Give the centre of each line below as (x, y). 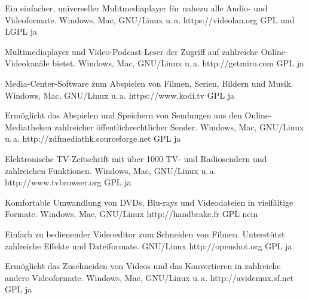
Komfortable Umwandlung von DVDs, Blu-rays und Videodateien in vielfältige (149, 202)
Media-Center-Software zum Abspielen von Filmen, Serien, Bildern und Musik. (149, 83)
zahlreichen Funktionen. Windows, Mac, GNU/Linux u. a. (111, 170)
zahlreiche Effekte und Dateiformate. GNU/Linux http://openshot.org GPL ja (149, 245)
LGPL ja (21, 31)
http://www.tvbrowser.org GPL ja (68, 182)
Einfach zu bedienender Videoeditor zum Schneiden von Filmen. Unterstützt (145, 234)
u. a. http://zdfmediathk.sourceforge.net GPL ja (93, 138)
